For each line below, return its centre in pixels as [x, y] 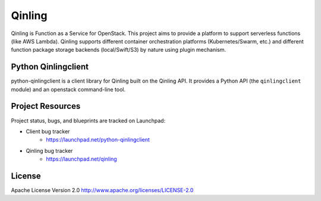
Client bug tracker [48, 131]
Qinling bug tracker [49, 150]
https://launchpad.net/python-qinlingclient [98, 140]
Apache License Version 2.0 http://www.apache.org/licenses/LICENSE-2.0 [102, 190]
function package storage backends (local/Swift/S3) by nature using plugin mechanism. [118, 50]
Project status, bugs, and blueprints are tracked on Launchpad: [88, 120]
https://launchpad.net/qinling [81, 159]
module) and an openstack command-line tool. [68, 89]
